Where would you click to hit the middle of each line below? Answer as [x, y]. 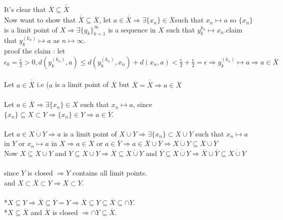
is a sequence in [132, 29]
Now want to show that [40, 20]
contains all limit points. [110, 173]
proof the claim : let [35, 51]
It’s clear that [25, 9]
